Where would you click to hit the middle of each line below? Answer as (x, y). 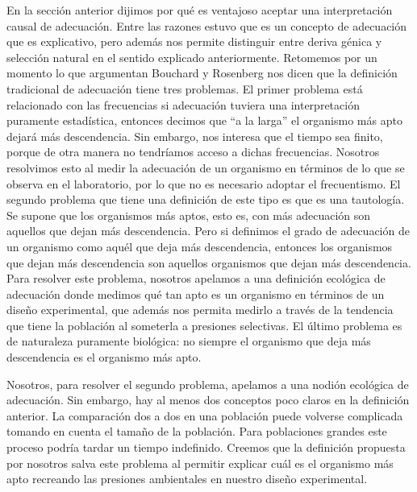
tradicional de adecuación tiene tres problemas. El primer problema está (185, 88)
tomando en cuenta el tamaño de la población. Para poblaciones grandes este (197, 431)
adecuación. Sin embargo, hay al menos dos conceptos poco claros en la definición (208, 400)
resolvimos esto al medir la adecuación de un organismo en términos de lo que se (206, 167)
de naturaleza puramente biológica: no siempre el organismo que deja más (189, 341)
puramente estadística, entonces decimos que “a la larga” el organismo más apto (204, 120)
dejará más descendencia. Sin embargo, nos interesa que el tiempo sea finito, (195, 136)
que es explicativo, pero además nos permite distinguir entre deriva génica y (194, 41)
